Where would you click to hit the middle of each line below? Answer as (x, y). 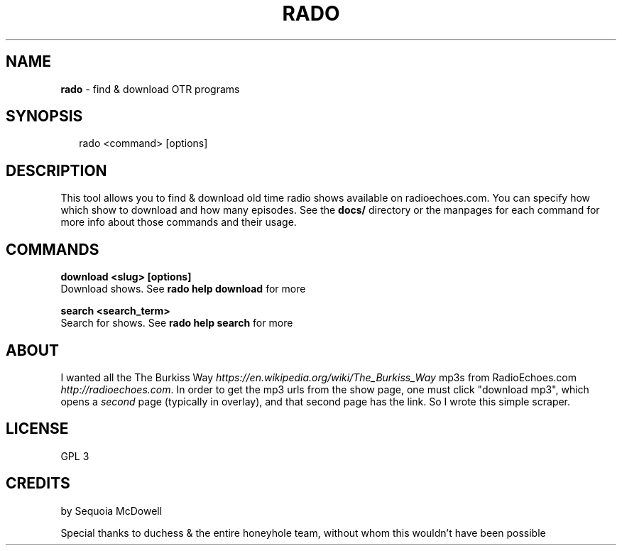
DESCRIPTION (56, 170)
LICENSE (37, 429)
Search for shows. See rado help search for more (177, 323)
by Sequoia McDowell (111, 511)
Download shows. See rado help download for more (183, 289)
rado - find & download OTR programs (150, 89)
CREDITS (38, 484)
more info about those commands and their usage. (179, 222)
